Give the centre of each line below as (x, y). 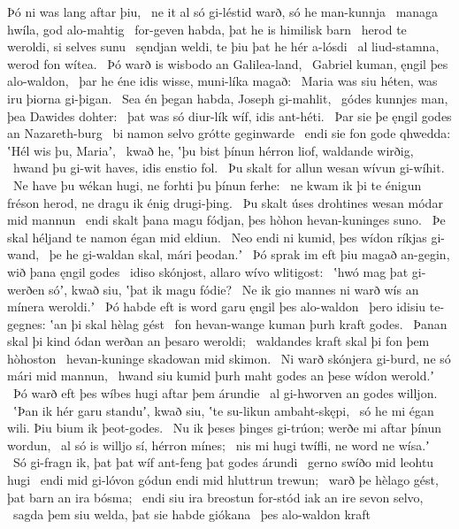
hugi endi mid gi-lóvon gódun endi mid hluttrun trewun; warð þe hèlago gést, (223, 480)
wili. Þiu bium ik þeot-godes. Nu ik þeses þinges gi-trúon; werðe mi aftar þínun (225, 428)
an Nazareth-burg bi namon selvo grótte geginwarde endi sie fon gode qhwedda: (229, 133)
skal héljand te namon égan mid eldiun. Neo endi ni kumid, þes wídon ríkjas (217, 237)
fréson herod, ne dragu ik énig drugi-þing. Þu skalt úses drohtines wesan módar (225, 202)
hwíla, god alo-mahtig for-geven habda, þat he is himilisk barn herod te (207, 29)
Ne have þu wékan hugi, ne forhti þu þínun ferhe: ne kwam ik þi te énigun (217, 184)
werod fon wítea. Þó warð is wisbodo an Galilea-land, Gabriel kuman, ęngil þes (228, 63)
